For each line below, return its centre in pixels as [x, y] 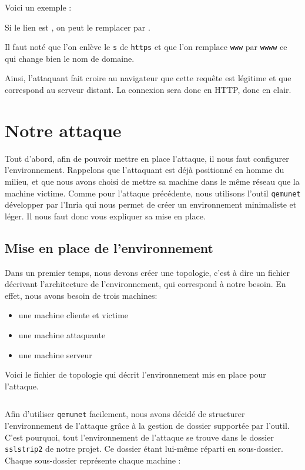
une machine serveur [55, 354]
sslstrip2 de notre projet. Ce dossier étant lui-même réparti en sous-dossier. [144, 449]
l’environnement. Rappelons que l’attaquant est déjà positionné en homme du [145, 170]
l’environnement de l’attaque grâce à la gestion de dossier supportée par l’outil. [147, 425]
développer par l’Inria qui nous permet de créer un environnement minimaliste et [151, 204]
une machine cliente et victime [73, 315]
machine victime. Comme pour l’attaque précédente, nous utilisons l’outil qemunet [153, 193]
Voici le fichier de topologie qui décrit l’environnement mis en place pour [135, 374]
